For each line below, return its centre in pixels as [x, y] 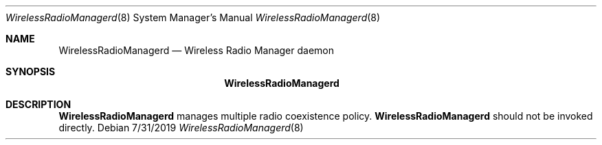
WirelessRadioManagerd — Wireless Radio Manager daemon [197, 50]
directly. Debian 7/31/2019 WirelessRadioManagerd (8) [181, 128]
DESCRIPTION [38, 104]
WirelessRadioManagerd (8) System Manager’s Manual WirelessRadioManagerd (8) [193, 17]
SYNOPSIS [31, 71]
